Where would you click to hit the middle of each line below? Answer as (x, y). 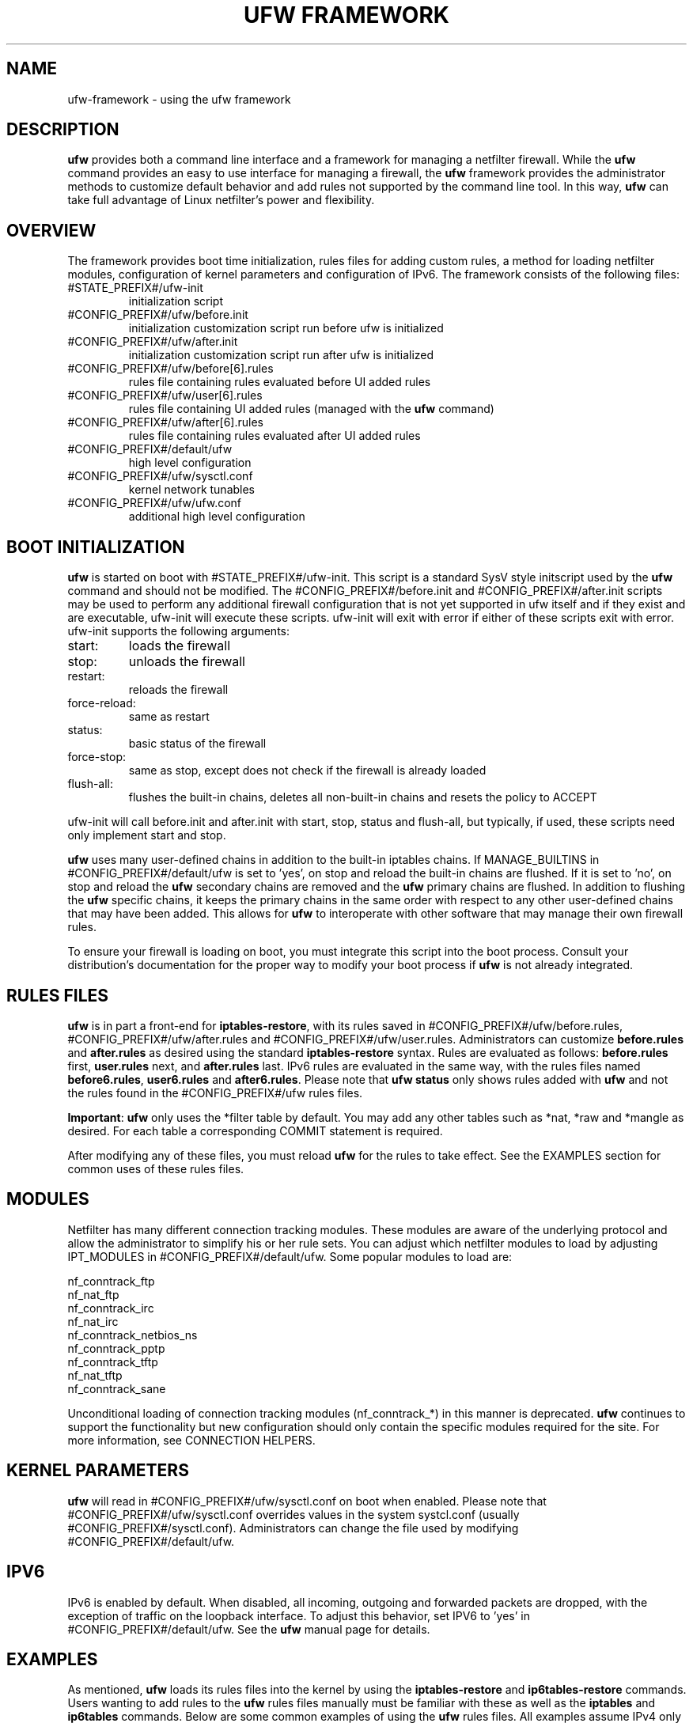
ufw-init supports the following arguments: (179, 631)
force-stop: (97, 757)
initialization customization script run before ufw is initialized (286, 328)
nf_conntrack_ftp (111, 1281)
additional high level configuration (217, 517)
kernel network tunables (192, 490)
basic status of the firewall (197, 744)
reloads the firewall (178, 690)
